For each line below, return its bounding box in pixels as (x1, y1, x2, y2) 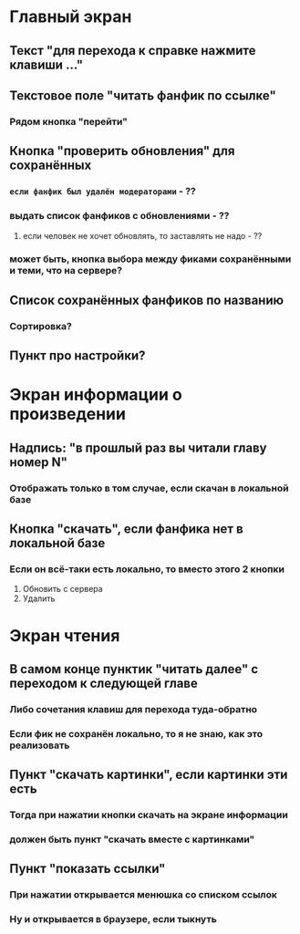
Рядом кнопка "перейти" (9, 115, 128, 128)
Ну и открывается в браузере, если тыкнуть (9, 913, 217, 926)
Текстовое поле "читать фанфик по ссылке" (9, 88, 276, 103)
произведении (9, 404, 126, 425)
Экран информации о (9, 385, 182, 405)
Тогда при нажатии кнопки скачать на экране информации (9, 809, 289, 822)
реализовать (9, 739, 70, 752)
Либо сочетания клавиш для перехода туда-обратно (9, 702, 258, 715)
